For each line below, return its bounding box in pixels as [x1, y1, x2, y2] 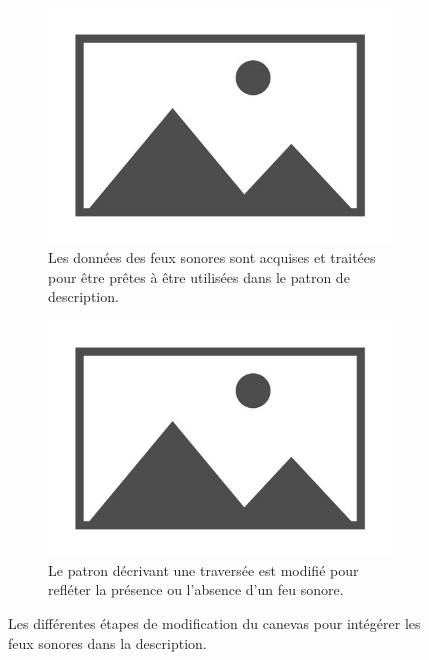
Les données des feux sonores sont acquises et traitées [48, 247, 376, 268]
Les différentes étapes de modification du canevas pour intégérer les [8, 613, 421, 633]
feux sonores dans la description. [8, 632, 207, 653]
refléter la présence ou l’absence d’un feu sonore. [48, 579, 344, 600]
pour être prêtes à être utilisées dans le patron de [48, 266, 350, 287]
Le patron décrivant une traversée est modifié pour [48, 559, 359, 580]
